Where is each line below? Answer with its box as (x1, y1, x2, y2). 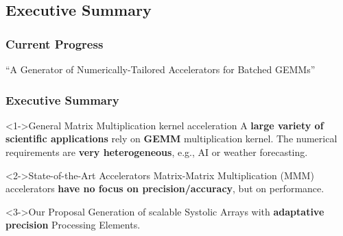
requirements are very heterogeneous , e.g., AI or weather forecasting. (5, 145, 308, 159)
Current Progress (5, 35, 104, 52)
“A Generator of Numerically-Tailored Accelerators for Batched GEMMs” (5, 62, 316, 76)
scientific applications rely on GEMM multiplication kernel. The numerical (5, 131, 338, 146)
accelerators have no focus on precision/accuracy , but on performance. (5, 181, 324, 196)
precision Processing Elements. (5, 218, 141, 232)
